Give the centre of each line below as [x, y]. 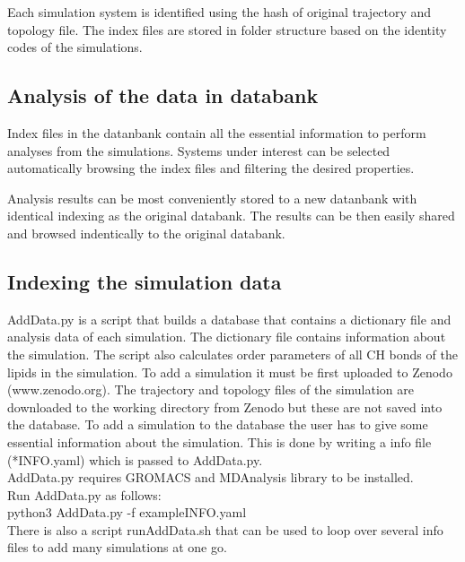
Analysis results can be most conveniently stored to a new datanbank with [212, 198]
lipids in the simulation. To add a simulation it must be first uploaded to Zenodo [230, 372]
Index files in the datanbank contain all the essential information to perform [217, 132]
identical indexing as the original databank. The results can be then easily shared [231, 216]
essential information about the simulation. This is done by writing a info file [219, 441]
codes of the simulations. [75, 47]
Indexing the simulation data [145, 281]
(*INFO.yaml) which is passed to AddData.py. [135, 459]
